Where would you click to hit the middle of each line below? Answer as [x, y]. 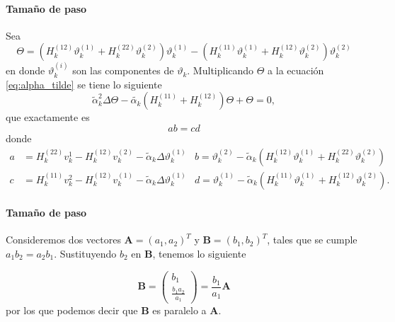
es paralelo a [179, 310]
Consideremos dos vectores [63, 240]
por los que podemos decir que [72, 310]
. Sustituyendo [85, 254]
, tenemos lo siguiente [199, 254]
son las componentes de [123, 70]
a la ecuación [296, 70]
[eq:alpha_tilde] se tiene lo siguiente [84, 84]
